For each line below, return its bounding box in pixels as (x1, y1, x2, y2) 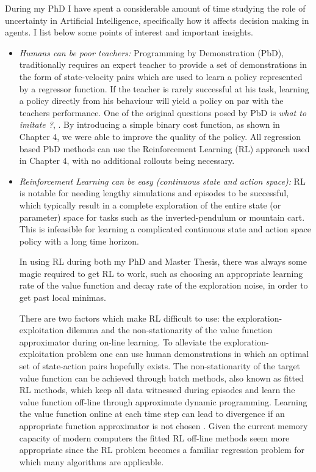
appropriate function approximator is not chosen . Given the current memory (19, 419, 308, 432)
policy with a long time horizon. (19, 234, 139, 247)
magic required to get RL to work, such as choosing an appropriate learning (19, 267, 303, 279)
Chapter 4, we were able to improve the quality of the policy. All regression (19, 130, 301, 142)
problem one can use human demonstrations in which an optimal (66, 347, 309, 360)
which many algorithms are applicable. (19, 455, 164, 468)
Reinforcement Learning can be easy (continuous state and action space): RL (19, 174, 306, 187)
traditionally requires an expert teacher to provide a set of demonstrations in (19, 58, 307, 71)
